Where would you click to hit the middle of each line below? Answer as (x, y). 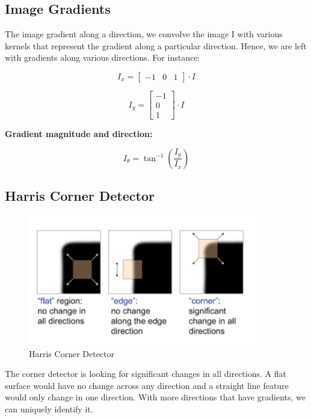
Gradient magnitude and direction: (79, 134)
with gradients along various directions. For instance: (103, 57)
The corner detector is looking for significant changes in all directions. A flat (146, 374)
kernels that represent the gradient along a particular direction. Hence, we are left (156, 45)
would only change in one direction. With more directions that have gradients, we (155, 397)
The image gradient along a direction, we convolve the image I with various (144, 34)
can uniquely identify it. (49, 409)
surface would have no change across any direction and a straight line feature (147, 385)
